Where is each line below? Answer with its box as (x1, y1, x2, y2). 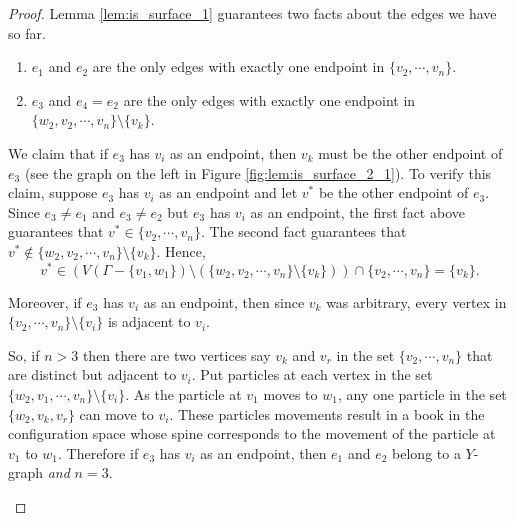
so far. (8, 22, 46, 43)
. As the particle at (125, 383, 242, 404)
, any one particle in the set (337, 383, 507, 404)
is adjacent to (107, 311, 191, 332)
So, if (8, 344, 40, 365)
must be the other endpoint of (318, 142, 503, 163)
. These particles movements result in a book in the (169, 403, 485, 424)
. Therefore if (57, 442, 139, 463)
